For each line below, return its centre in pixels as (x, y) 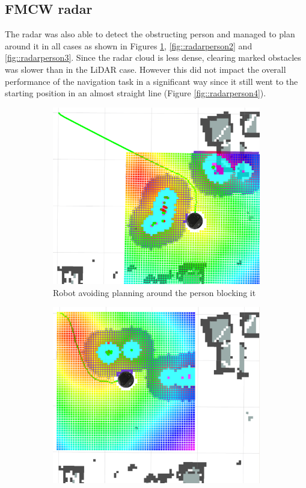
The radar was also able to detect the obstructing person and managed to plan (150, 34)
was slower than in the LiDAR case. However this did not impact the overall (145, 69)
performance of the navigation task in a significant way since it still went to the (151, 81)
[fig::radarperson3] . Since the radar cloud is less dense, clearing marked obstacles (153, 57)
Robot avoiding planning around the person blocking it (155, 292)
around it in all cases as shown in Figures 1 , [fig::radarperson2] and (129, 45)
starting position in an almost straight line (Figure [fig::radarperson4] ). (136, 93)
